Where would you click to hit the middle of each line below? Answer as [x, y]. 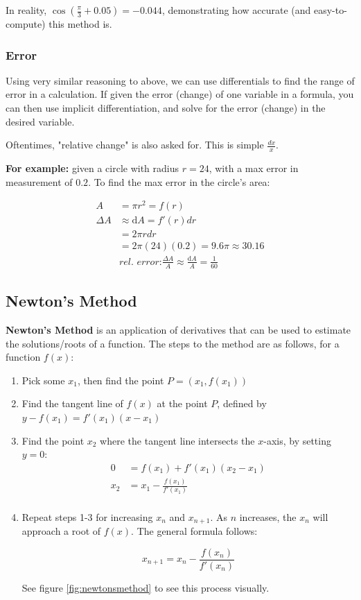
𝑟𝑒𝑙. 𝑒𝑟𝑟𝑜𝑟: [140, 262]
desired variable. [40, 121]
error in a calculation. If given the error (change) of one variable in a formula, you [180, 94]
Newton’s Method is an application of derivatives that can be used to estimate [178, 329]
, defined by [242, 403]
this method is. [80, 24]
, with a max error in [254, 168]
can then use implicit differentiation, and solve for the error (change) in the [166, 108]
